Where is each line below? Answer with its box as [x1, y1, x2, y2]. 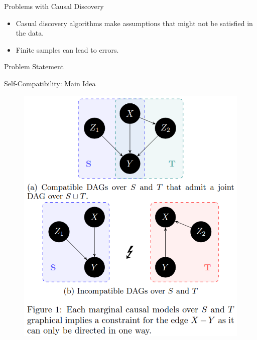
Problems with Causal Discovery [4, 1, 104, 11]
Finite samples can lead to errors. [16, 44, 119, 55]
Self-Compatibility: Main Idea [4, 78, 96, 88]
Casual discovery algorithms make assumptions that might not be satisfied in [16, 18, 253, 28]
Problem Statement [4, 61, 64, 72]
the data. [16, 28, 44, 38]
